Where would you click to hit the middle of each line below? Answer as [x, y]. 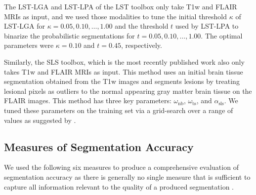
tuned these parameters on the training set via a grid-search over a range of [119, 110]
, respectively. [141, 45]
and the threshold [142, 26]
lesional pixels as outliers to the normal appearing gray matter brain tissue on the [128, 91]
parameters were [29, 45]
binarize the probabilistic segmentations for [69, 35]
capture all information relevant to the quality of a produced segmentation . [119, 186]
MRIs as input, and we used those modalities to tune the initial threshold [116, 16]
